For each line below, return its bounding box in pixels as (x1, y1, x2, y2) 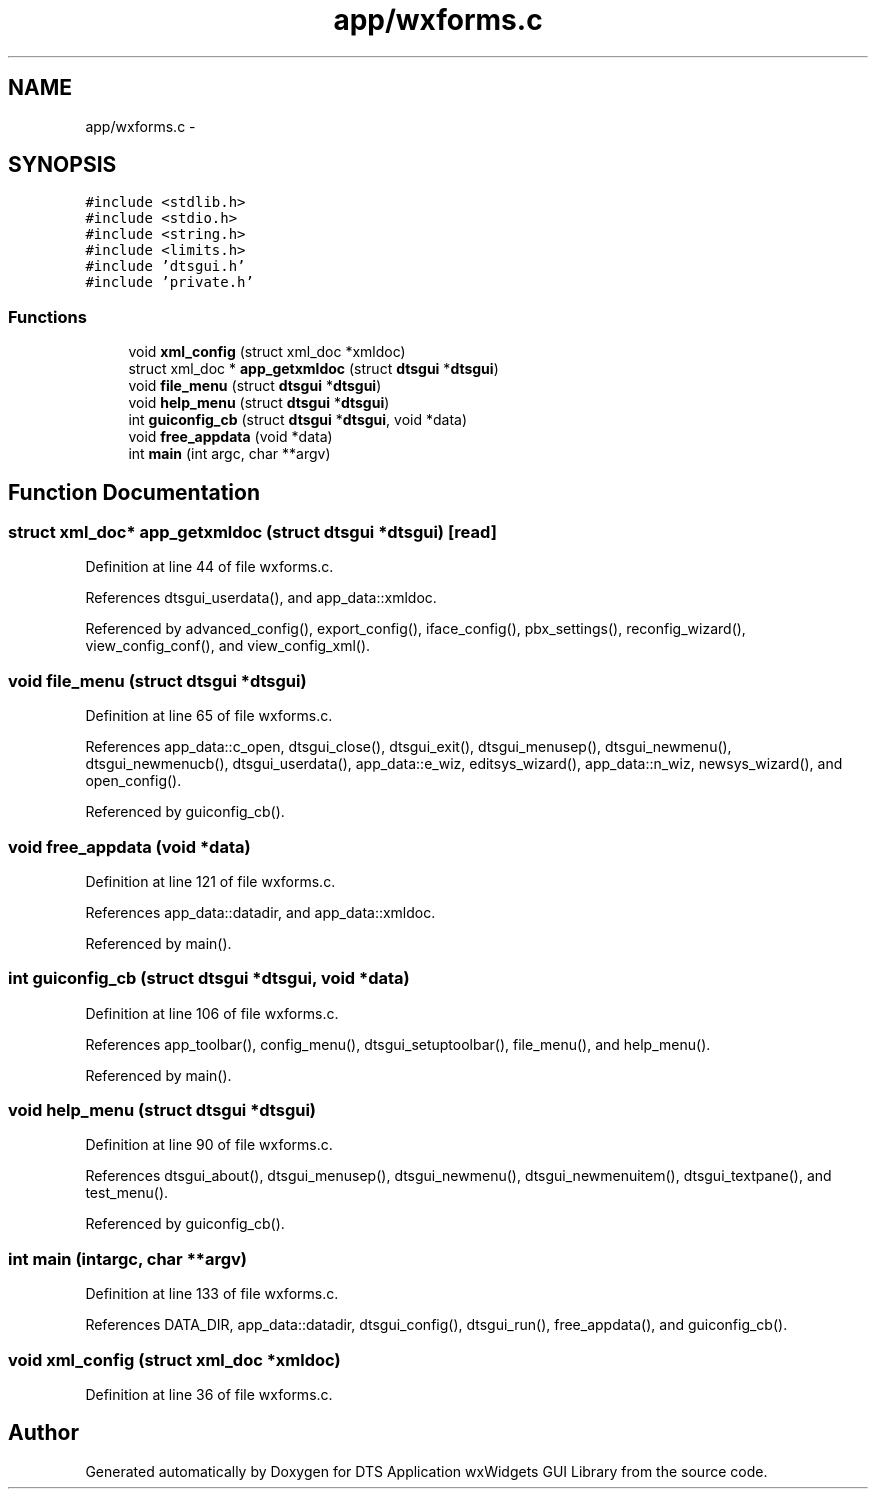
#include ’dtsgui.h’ (85, 258, 246, 275)
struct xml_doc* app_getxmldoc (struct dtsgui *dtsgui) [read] (8, 522, 497, 543)
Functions (8, 306, 87, 327)
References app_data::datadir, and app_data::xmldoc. (85, 903, 436, 921)
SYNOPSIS (8, 152, 117, 178)
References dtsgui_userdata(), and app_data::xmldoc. (85, 589, 437, 607)
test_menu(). (85, 1184, 169, 1202)
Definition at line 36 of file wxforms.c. (85, 1385, 333, 1403)
